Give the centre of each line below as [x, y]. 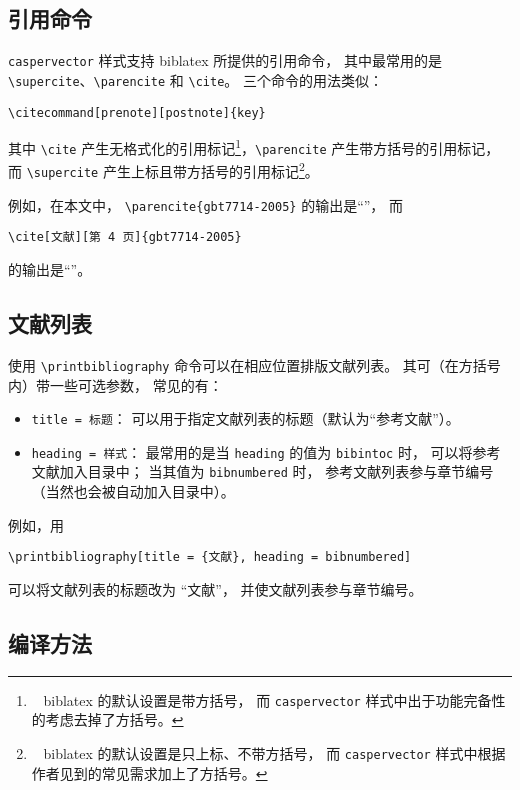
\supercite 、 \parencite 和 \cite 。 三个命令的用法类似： [195, 79]
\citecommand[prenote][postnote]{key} [137, 112]
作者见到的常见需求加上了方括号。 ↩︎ [149, 772]
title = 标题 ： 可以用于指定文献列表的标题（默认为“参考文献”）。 [245, 418]
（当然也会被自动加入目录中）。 [133, 491]
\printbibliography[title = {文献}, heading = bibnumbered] [210, 557]
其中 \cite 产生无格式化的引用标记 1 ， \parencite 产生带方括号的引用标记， [254, 146]
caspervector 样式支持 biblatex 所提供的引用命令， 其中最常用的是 [225, 60]
